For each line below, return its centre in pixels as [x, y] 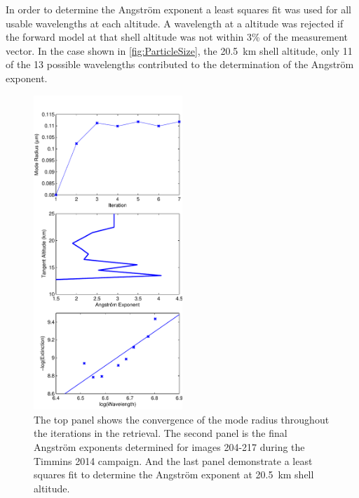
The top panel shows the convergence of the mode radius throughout [182, 419]
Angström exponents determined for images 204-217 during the [169, 446]
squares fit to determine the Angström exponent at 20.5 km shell [174, 474]
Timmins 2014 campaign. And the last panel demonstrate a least [173, 460]
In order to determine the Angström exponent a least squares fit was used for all [178, 9]
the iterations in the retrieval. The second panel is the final [161, 433]
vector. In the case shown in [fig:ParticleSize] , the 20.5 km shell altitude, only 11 [179, 50]
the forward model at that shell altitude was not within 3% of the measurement [177, 37]
